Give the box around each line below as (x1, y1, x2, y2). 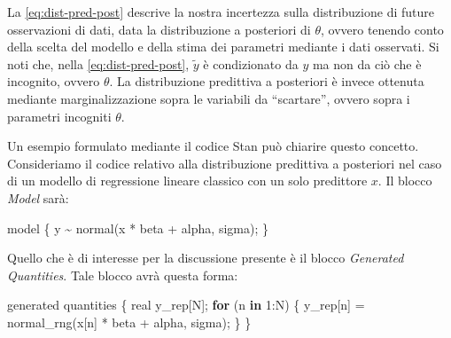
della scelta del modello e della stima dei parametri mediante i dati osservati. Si (7, 37, 439, 56)
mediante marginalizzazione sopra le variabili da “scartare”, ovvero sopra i (7, 89, 410, 107)
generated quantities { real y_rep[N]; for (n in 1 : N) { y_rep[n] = (7, 295, 365, 314)
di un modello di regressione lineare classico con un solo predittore (7, 171, 368, 190)
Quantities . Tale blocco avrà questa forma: (7, 265, 238, 284)
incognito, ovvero (7, 72, 100, 90)
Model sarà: (7, 188, 69, 207)
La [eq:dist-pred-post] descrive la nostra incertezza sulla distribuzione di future (7, 3, 434, 20)
